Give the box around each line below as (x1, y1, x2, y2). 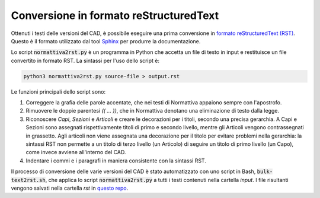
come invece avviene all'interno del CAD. (25, 149, 126, 156)
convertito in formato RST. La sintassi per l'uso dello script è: (11, 57, 160, 64)
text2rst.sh (11, 177, 46, 183)
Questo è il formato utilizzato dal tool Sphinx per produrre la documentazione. (11, 37, 201, 44)
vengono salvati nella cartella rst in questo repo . (11, 184, 129, 191)
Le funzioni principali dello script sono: (11, 88, 106, 95)
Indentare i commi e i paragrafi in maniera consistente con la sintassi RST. (25, 157, 207, 164)
